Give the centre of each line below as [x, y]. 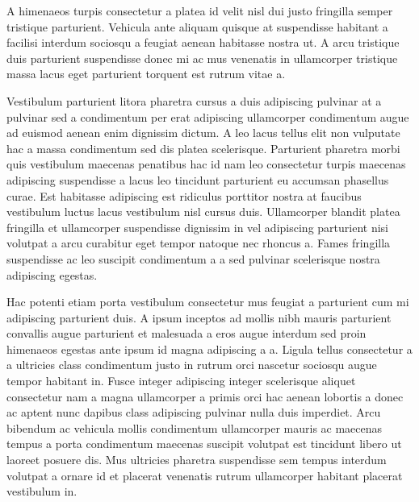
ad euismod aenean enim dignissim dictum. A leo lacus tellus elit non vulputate [203, 133]
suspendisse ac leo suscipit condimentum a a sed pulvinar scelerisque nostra [193, 258]
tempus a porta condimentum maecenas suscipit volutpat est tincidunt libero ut [204, 444]
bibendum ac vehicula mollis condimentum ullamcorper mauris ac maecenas [195, 427]
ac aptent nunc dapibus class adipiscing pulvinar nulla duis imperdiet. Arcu [194, 412]
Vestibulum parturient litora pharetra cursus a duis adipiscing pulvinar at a [194, 100]
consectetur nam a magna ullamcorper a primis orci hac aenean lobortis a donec [205, 396]
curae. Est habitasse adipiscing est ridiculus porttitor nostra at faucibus [184, 195]
